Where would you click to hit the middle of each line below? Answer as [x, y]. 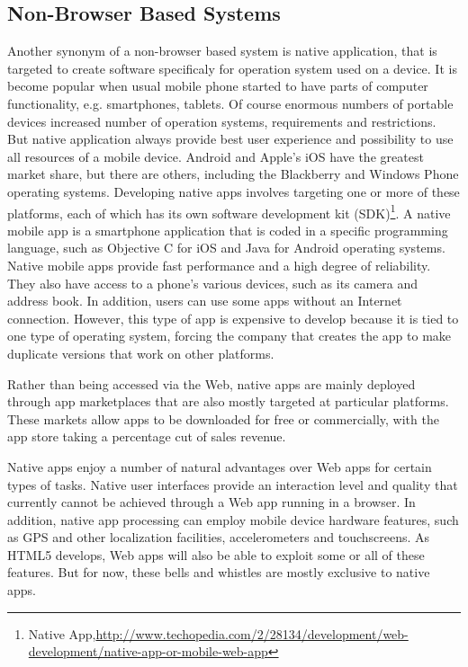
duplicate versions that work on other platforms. [141, 353]
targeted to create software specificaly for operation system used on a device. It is [232, 68]
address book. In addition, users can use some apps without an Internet [205, 301]
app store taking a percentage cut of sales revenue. [147, 436]
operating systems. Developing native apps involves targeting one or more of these [234, 191]
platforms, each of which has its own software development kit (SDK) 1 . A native [229, 211]
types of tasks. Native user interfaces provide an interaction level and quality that [233, 484]
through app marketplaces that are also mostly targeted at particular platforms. [228, 401]
